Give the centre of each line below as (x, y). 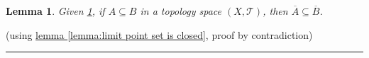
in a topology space (181, 11)
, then (275, 11)
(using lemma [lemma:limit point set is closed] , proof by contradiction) (159, 34)
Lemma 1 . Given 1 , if (55, 11)
